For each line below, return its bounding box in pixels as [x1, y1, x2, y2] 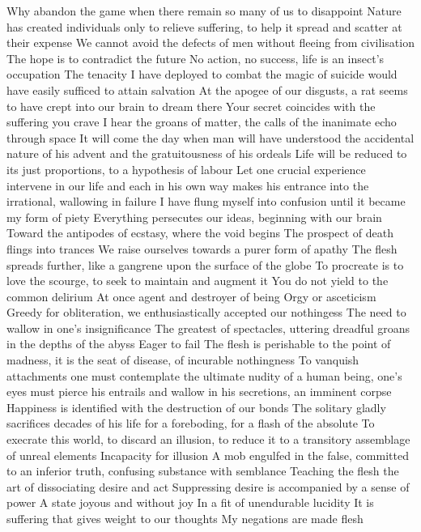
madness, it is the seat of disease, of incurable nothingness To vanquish [6, 351, 359, 368]
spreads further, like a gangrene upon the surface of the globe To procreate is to [6, 256, 404, 273]
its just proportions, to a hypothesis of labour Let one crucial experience [6, 160, 366, 177]
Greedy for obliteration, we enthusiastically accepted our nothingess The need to [6, 304, 406, 321]
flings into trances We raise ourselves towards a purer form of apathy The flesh [6, 240, 398, 257]
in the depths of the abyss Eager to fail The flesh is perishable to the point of [6, 335, 391, 352]
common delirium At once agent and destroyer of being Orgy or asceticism [6, 287, 376, 304]
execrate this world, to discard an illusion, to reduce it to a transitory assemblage [6, 431, 410, 448]
